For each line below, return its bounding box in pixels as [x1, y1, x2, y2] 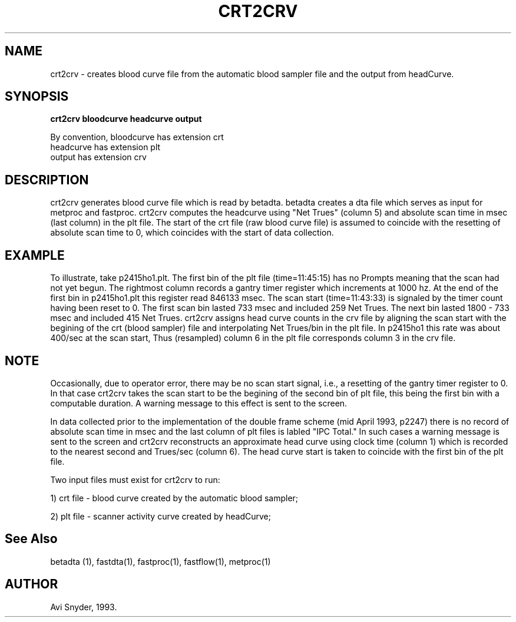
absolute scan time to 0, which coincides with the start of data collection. [50, 227, 334, 238]
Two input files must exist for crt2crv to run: [50, 474, 220, 485]
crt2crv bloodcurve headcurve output [50, 114, 202, 124]
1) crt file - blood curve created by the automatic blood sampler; [50, 492, 299, 503]
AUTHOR [5, 577, 58, 592]
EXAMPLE [5, 247, 65, 263]
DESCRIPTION [5, 172, 89, 187]
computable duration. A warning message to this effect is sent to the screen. [50, 398, 348, 408]
